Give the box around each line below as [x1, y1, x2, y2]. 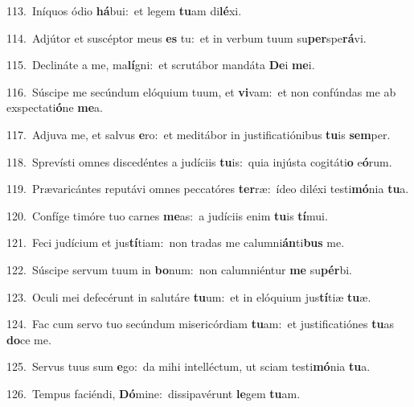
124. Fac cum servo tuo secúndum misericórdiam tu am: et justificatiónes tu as [6, 315, 394, 332]
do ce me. [6, 331, 51, 347]
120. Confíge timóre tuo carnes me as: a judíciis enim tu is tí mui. [6, 207, 328, 224]
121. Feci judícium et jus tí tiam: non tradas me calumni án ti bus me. [6, 234, 345, 251]
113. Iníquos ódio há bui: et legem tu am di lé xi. [6, 2, 242, 18]
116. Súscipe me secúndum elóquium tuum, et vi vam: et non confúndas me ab [6, 83, 396, 100]
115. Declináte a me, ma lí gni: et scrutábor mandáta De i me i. [6, 56, 315, 73]
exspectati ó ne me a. [6, 99, 103, 116]
